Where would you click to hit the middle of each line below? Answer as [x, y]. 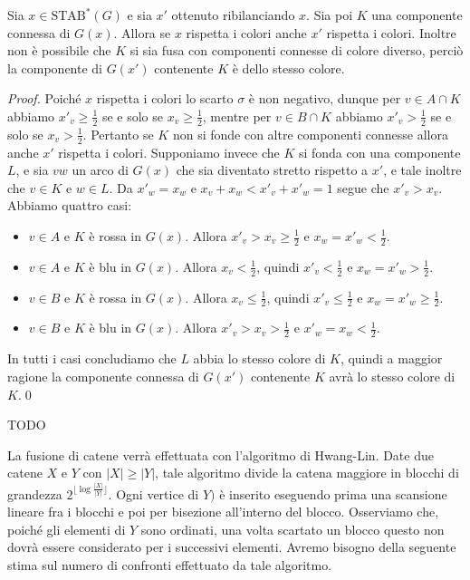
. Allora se [142, 32]
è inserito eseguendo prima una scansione [333, 493]
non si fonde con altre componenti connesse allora [310, 134]
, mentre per [237, 116]
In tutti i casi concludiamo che [92, 358]
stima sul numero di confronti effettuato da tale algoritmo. [170, 564]
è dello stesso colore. [288, 68]
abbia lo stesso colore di [259, 358]
